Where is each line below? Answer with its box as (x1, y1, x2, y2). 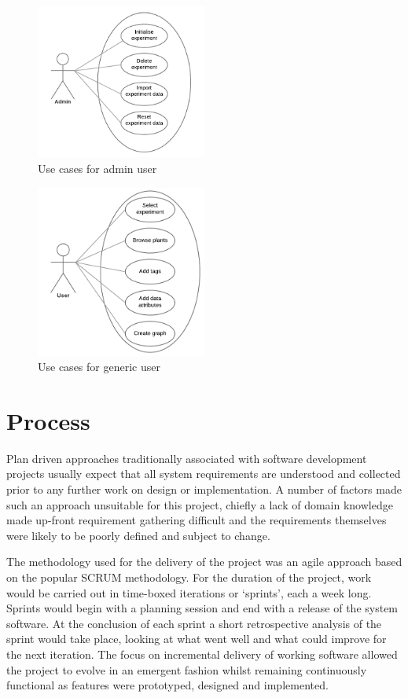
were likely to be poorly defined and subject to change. (6, 527, 270, 543)
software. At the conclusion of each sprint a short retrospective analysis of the (6, 615, 382, 631)
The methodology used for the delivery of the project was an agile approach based (6, 553, 402, 570)
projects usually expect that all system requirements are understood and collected (6, 465, 401, 482)
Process (6, 404, 90, 436)
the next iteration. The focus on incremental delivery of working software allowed (6, 645, 398, 662)
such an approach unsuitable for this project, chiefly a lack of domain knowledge (6, 496, 393, 512)
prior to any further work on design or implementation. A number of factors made (6, 481, 402, 498)
